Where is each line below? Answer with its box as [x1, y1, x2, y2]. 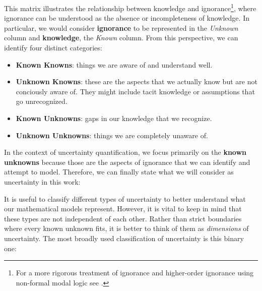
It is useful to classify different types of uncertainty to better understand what [4, 193, 246, 204]
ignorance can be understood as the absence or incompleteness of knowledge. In [4, 13, 249, 23]
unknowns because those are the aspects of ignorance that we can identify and [4, 156, 250, 167]
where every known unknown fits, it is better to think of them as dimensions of [4, 223, 249, 234]
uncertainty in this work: [4, 176, 81, 187]
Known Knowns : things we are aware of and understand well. [16, 59, 213, 70]
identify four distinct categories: [4, 42, 102, 53]
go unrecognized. [16, 96, 68, 106]
